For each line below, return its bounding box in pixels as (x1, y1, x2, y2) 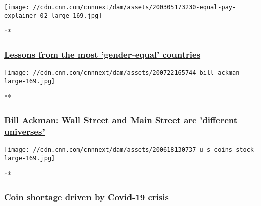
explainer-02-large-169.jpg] (4, 12, 102, 19)
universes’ (4, 125, 45, 138)
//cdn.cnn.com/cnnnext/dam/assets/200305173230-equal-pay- (33, 4, 236, 11)
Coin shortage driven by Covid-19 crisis (4, 191, 169, 203)
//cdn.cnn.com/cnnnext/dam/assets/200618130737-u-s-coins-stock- (33, 146, 258, 154)
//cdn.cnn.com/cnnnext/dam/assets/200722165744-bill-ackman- (33, 69, 243, 77)
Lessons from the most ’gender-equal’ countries (4, 48, 201, 60)
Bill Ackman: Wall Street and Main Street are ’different (4, 113, 238, 126)
